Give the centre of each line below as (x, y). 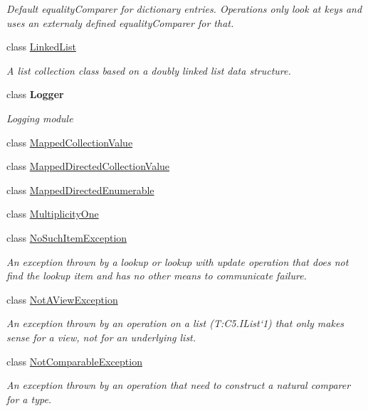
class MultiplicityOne (53, 214)
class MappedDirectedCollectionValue (88, 166)
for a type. (29, 399)
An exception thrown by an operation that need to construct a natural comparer (179, 385)
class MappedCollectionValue (70, 142)
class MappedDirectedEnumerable (80, 190)
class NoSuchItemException (67, 237)
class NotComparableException (74, 361)
